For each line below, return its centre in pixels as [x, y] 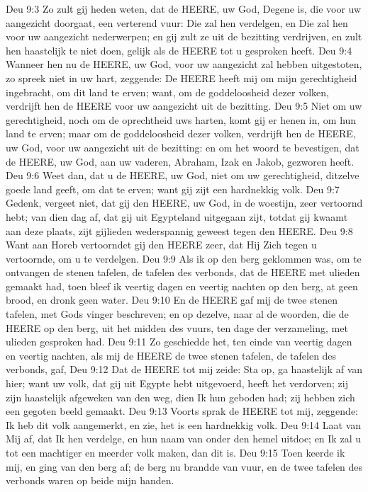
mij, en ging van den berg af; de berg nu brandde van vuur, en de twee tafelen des [184, 466]
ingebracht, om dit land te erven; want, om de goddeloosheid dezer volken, [167, 92]
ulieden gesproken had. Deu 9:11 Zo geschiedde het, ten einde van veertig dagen [179, 342]
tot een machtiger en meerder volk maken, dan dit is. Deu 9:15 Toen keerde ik [175, 452]
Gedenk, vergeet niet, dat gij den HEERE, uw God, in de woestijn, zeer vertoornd [184, 203]
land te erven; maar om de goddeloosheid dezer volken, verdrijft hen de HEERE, [181, 133]
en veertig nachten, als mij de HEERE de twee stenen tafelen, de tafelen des [171, 355]
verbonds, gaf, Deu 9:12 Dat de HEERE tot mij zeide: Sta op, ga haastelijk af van [184, 369]
